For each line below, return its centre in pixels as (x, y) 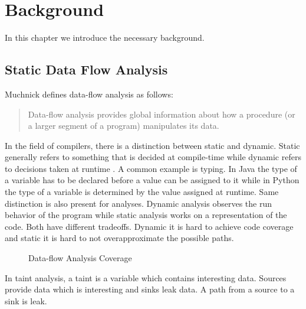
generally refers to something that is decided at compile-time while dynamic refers (153, 157)
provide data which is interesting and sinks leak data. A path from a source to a (150, 289)
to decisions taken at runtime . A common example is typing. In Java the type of (151, 168)
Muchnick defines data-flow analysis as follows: (89, 94)
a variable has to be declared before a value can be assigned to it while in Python (152, 180)
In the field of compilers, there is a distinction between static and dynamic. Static (152, 145)
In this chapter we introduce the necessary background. (105, 38)
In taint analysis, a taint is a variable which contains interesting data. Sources (146, 277)
